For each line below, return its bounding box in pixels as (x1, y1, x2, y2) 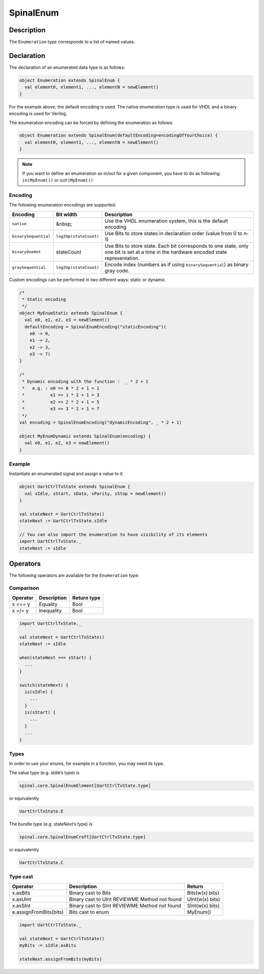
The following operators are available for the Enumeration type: (9, 572, 139, 579)
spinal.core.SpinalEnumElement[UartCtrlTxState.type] (19, 782, 151, 788)
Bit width (56, 211, 78, 217)
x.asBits (12, 889, 30, 896)
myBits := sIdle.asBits (19, 943, 77, 948)
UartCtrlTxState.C (19, 860, 64, 865)
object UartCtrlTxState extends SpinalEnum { (19, 484, 131, 490)
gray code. (104, 267, 130, 274)
